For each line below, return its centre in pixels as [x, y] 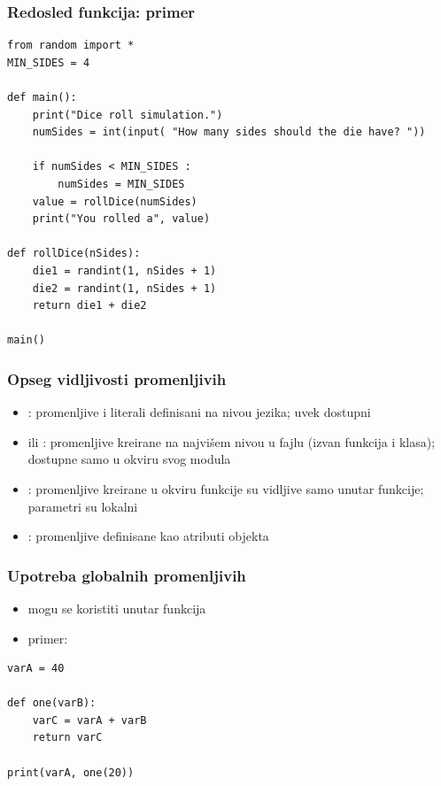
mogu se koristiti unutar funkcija [117, 608]
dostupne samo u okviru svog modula [129, 459]
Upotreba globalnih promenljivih [127, 575]
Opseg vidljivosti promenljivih [117, 378]
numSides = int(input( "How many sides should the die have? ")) [229, 132]
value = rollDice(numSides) [115, 201]
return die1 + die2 [89, 306]
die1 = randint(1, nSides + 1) [124, 270]
